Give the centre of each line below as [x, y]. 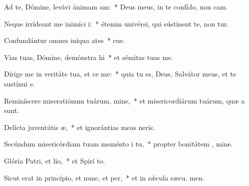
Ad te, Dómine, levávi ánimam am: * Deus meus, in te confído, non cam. [116, 6]
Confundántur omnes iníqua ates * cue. [65, 40]
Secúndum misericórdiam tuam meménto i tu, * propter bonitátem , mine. [119, 144]
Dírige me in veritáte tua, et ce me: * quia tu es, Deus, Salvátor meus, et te [120, 74]
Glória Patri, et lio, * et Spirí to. [55, 160]
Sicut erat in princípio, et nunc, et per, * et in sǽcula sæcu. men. [104, 177]
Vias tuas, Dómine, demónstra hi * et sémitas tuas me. [89, 57]
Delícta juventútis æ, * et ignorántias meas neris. [80, 127]
